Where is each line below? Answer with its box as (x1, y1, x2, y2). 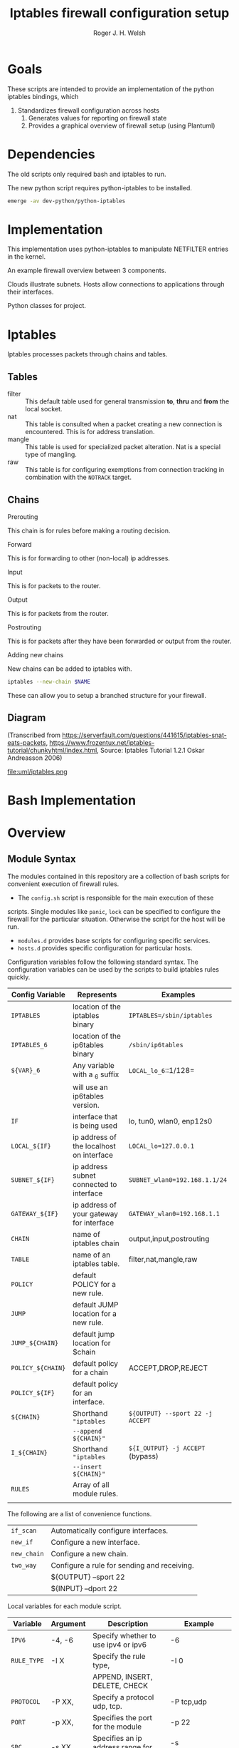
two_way (11, 1561, 37, 1570)
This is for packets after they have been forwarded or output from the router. (7, 637, 232, 645)
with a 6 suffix (72, 1069, 119, 1081)
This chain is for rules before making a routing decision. (7, 526, 171, 535)
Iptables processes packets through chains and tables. (7, 350, 168, 359)
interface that (72, 1112, 118, 1122)
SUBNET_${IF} (11, 1176, 55, 1184)
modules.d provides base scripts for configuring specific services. (17, 936, 211, 945)
